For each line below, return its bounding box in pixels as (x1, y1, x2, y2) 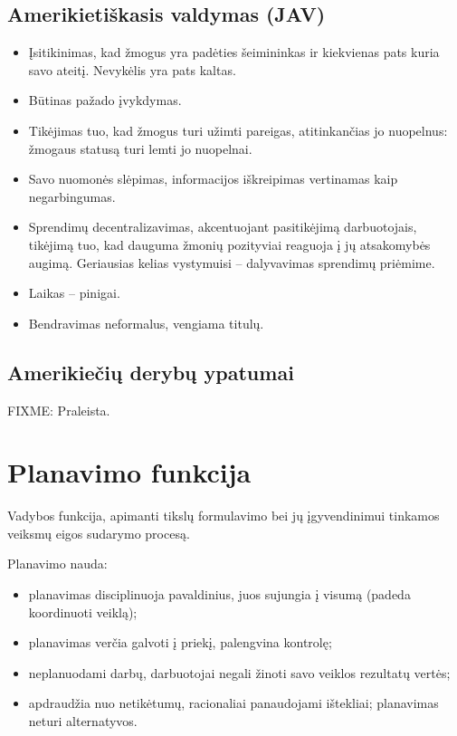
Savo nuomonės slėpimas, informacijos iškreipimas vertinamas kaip (28, 169, 398, 188)
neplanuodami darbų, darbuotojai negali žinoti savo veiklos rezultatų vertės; (28, 663, 451, 682)
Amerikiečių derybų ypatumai (7, 358, 294, 386)
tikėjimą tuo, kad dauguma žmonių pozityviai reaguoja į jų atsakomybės (28, 234, 431, 253)
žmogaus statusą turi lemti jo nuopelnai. (28, 139, 252, 158)
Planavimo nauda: (7, 554, 108, 573)
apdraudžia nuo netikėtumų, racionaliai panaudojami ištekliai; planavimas (28, 693, 439, 712)
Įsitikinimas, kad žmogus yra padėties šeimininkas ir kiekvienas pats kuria (28, 43, 440, 62)
